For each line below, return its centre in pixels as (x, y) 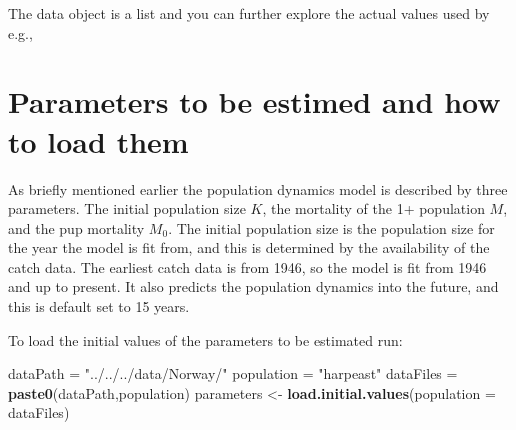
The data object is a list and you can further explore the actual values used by (249, 13)
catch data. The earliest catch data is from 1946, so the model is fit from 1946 (247, 266)
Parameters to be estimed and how (254, 101)
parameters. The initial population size (127, 208)
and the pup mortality (76, 227)
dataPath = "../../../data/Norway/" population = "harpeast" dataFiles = (233, 373)
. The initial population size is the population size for (331, 227)
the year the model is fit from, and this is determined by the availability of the (249, 247)
